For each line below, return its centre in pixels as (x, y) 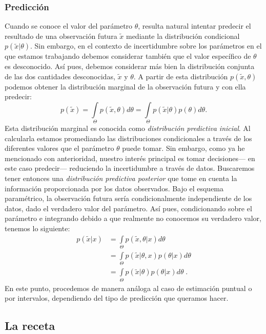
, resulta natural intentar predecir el (195, 26)
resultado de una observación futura (61, 36)
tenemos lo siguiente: (37, 228)
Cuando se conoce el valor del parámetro (69, 26)
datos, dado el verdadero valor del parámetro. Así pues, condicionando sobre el (128, 208)
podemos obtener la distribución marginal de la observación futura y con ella (125, 86)
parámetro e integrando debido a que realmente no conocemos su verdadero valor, (133, 218)
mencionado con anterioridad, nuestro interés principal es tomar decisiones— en (130, 158)
